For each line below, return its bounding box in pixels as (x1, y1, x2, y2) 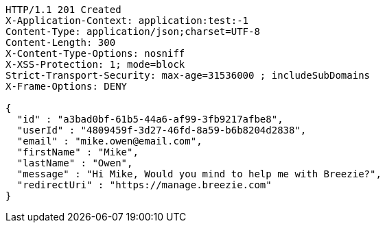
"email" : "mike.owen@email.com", (16, 136, 202, 147)
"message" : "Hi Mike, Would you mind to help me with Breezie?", (16, 168, 382, 179)
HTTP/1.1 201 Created (5, 4, 121, 15)
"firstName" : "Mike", (16, 147, 139, 157)
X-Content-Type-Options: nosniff (5, 48, 185, 59)
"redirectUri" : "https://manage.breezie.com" (16, 179, 272, 190)
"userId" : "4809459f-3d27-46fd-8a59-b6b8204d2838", (16, 125, 307, 136)
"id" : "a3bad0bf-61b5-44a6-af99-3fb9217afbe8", (16, 114, 283, 125)
